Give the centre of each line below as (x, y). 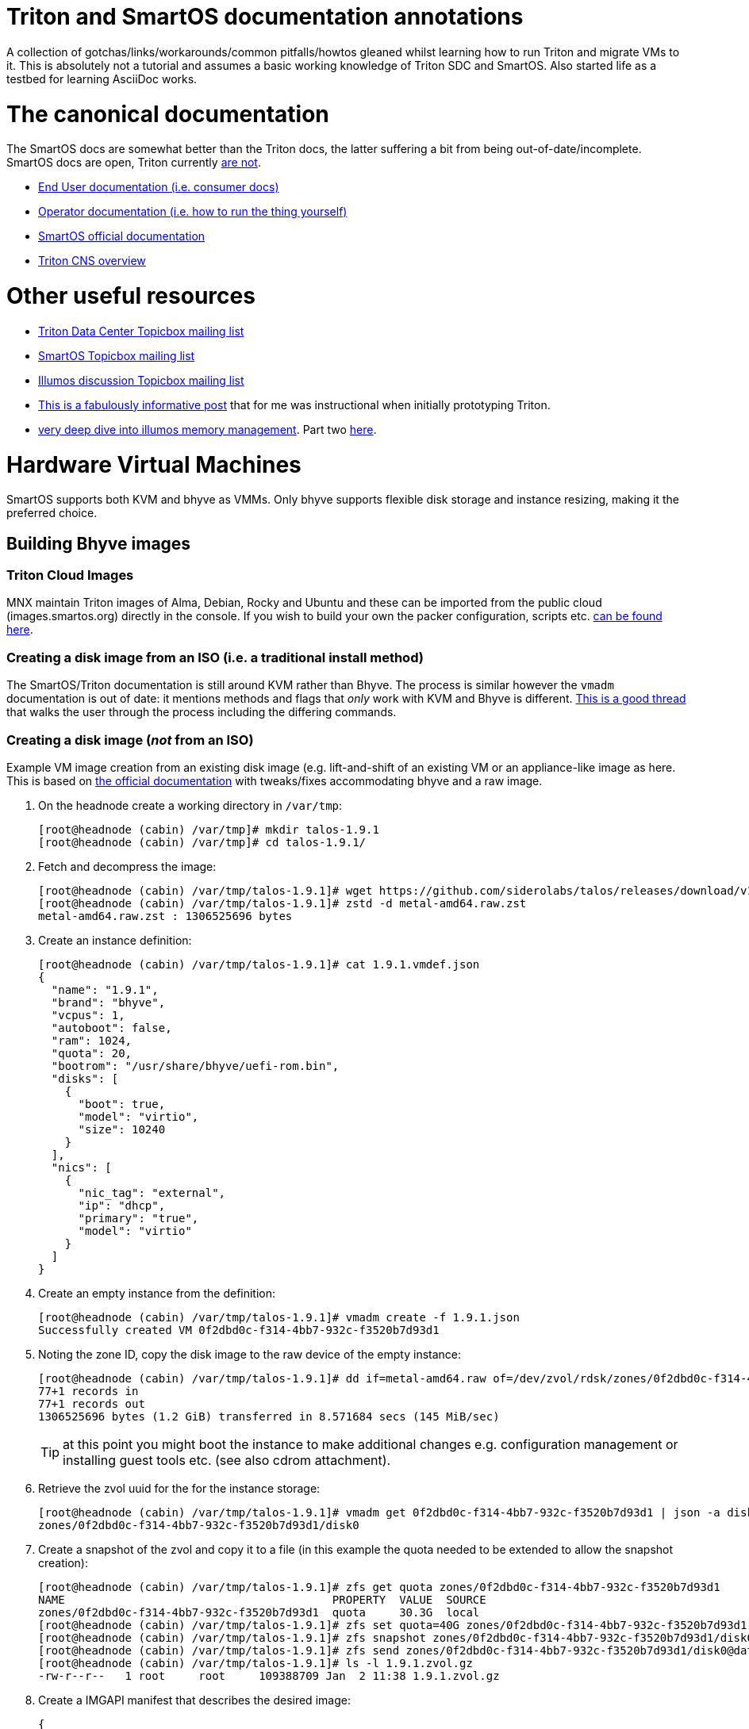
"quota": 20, (92, 1053)
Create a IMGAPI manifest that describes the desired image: (194, 1700)
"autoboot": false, (111, 1027)
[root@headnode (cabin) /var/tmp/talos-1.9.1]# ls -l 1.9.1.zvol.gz (255, 1663)
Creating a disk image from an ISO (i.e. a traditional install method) (215, 657)
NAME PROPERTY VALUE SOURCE (262, 1599)
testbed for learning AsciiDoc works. (102, 79)
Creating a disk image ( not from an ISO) (130, 740)
